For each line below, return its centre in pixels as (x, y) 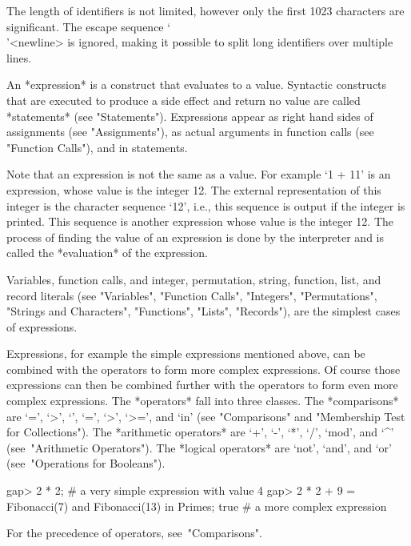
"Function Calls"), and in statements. (97, 147)
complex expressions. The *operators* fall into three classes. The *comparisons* (203, 401)
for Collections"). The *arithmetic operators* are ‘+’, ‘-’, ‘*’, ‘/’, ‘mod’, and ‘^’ (200, 432)
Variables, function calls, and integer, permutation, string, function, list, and (194, 279)
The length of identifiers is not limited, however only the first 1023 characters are (205, 10)
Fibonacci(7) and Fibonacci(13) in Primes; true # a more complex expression (197, 506)
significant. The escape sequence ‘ (89, 26)
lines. (19, 57)
